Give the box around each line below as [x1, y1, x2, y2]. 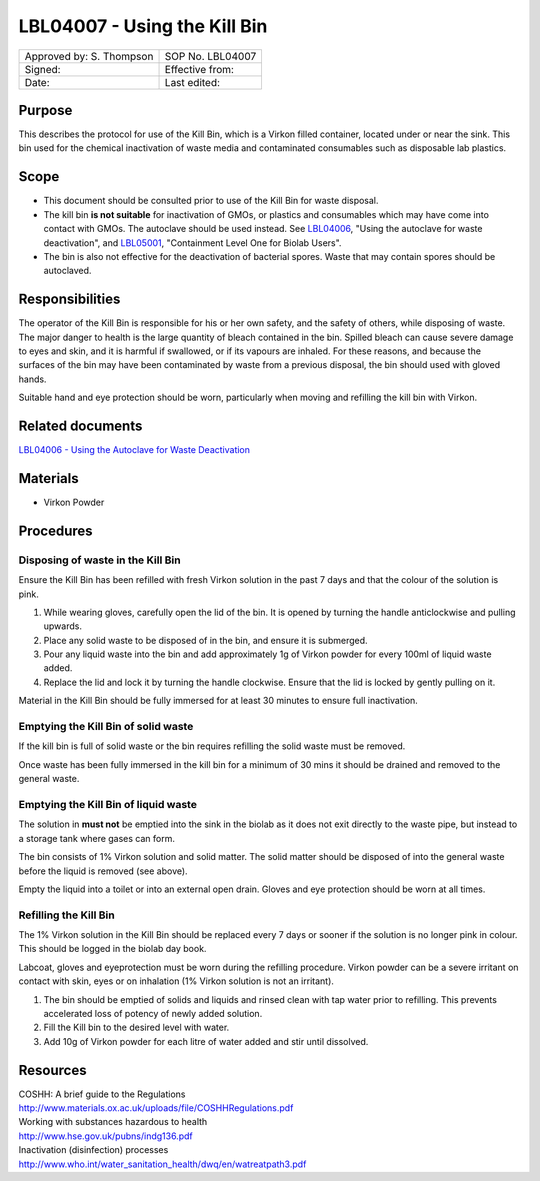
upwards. [43, 620, 82, 632]
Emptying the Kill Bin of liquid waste [18, 797, 197, 811]
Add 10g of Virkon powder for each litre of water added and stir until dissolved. [43, 1035, 369, 1047]
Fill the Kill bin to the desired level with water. [43, 1021, 230, 1034]
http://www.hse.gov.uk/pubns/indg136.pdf [18, 1130, 194, 1142]
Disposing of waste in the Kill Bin [18, 553, 181, 567]
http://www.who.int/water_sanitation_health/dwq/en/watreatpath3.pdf [18, 1158, 307, 1170]
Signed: [24, 62, 61, 76]
